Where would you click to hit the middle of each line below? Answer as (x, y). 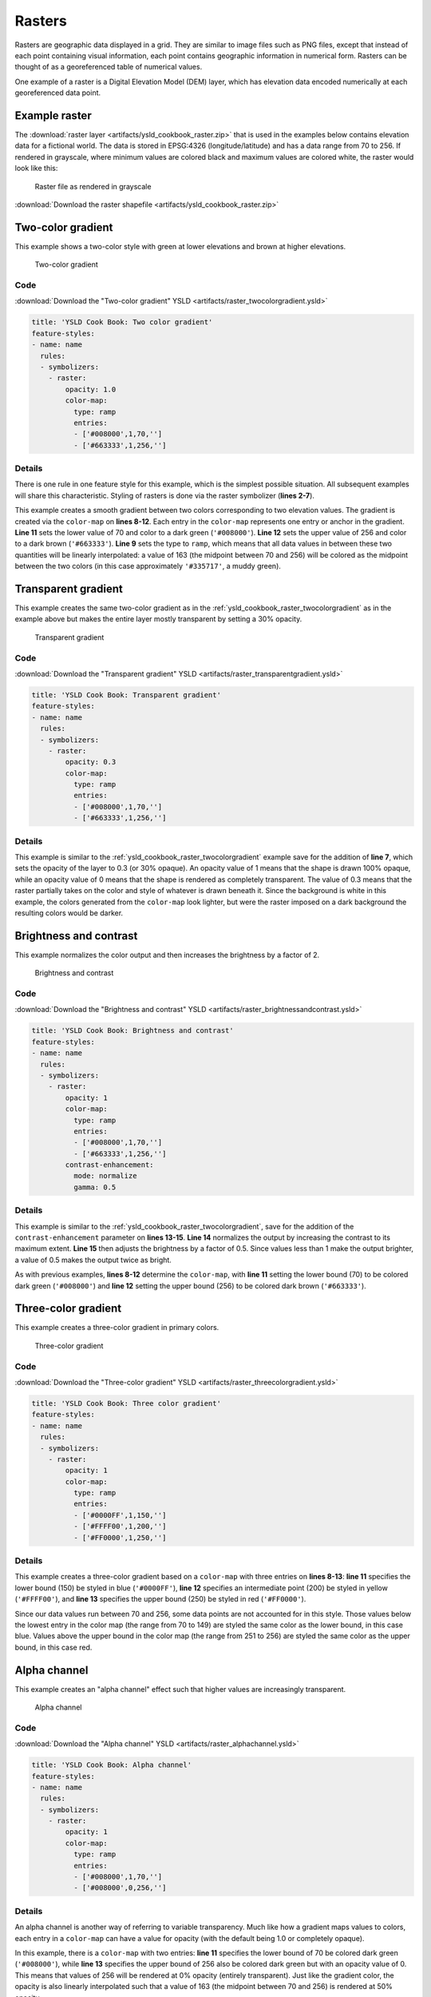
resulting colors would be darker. (69, 913)
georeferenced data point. (58, 93)
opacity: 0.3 (91, 762)
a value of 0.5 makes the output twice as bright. (93, 1260)
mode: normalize (105, 1176)
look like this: (36, 169)
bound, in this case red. (53, 1647)
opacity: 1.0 (91, 389)
